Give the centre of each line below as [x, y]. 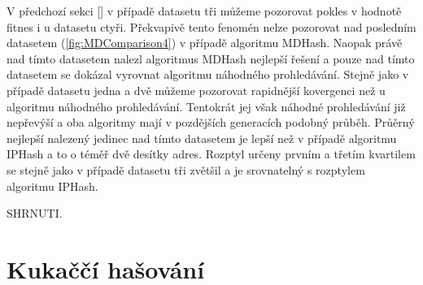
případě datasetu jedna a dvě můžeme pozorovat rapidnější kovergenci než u [196, 90]
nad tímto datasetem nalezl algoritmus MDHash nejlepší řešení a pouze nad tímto [211, 58]
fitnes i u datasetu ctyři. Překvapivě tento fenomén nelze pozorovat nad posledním [211, 26]
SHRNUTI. [35, 213]
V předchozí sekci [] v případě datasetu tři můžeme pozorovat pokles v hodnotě [204, 11]
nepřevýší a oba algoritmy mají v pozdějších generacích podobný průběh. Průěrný [211, 122]
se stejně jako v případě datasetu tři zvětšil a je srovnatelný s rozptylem [186, 169]
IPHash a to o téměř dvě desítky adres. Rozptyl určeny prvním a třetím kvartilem [211, 154]
